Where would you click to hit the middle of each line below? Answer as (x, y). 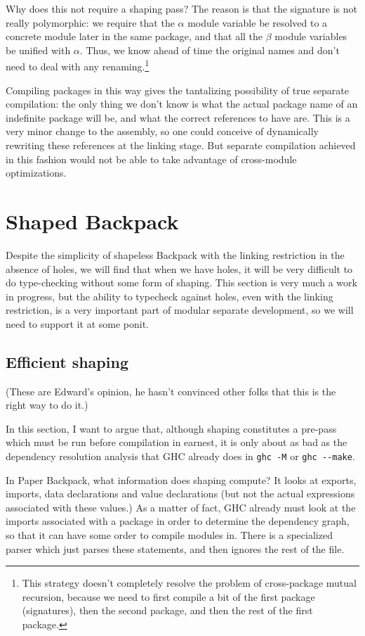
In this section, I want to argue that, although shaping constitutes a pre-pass (171, 428)
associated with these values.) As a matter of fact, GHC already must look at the (181, 507)
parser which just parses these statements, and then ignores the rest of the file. (175, 548)
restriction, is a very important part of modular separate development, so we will (180, 310)
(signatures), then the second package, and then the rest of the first (167, 610)
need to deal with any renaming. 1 (78, 65)
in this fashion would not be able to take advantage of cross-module (151, 159)
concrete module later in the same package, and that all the (134, 36)
